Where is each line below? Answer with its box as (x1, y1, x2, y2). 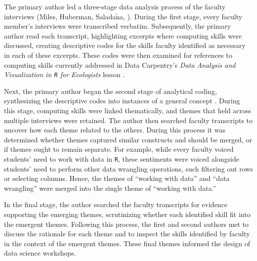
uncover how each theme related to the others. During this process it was (4, 125, 225, 135)
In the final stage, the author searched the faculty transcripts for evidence (4, 199, 228, 210)
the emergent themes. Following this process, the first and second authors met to (4, 218, 249, 229)
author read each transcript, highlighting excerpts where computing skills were (4, 30, 242, 41)
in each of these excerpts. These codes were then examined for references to (4, 49, 232, 60)
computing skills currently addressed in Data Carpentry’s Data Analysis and (4, 59, 236, 70)
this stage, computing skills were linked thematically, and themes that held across (4, 105, 251, 115)
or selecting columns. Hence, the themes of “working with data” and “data (4, 173, 230, 183)
